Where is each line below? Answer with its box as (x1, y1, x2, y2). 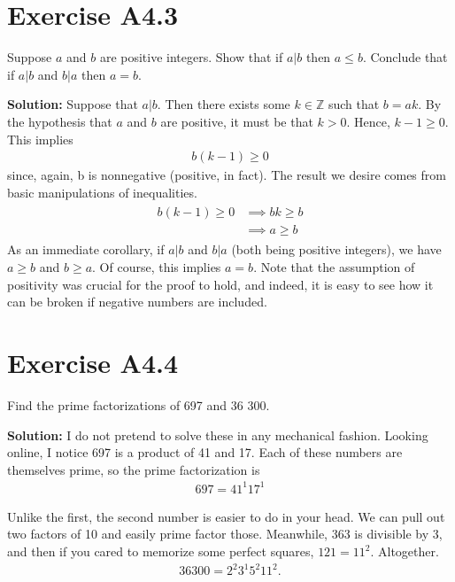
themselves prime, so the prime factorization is (7, 460, 260, 478)
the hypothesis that (7, 112, 112, 130)
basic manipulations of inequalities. (7, 182, 197, 201)
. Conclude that (362, 48, 448, 66)
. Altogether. (370, 542, 439, 560)
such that (328, 95, 380, 113)
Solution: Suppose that (7, 95, 138, 113)
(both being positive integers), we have (231, 240, 442, 259)
